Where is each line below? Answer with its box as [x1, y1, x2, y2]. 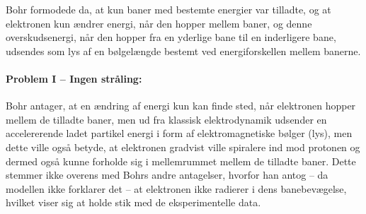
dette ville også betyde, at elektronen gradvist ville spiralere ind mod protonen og [6, 139, 360, 154]
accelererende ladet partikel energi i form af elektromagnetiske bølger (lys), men [6, 126, 353, 141]
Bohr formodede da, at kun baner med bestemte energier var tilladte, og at [6, 2, 331, 16]
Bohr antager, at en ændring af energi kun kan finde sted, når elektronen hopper [6, 98, 356, 113]
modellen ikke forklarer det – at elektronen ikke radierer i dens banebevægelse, [6, 181, 347, 196]
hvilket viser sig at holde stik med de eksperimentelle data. [6, 195, 261, 210]
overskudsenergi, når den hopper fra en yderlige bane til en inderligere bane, [6, 30, 336, 44]
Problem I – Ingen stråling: [6, 71, 142, 85]
